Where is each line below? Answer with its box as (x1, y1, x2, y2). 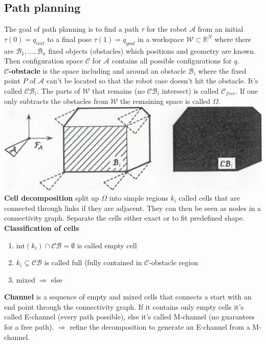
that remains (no (92, 85, 145, 96)
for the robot (146, 24, 187, 34)
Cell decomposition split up (4, 192, 99, 203)
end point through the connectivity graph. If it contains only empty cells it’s (4, 301, 244, 312)
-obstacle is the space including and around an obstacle (9, 65, 186, 76)
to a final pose (47, 33, 92, 44)
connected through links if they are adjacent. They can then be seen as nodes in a (4, 202, 261, 213)
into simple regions (109, 192, 168, 203)
